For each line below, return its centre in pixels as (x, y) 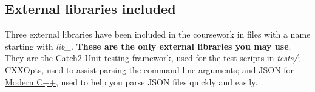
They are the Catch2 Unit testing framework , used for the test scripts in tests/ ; (153, 58)
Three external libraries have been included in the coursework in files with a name (158, 34)
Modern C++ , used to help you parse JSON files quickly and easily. (131, 81)
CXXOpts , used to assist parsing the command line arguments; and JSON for (150, 69)
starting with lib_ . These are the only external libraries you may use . (148, 46)
